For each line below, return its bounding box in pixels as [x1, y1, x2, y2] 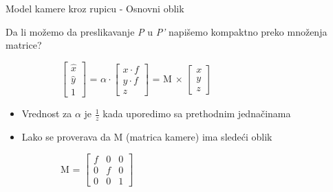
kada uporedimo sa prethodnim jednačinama [103, 106, 291, 121]
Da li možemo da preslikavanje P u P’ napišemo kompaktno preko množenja [6, 24, 327, 38]
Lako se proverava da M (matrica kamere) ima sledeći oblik [21, 130, 272, 144]
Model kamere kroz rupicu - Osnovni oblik [6, 1, 184, 15]
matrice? [6, 38, 42, 52]
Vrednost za [21, 106, 72, 121]
